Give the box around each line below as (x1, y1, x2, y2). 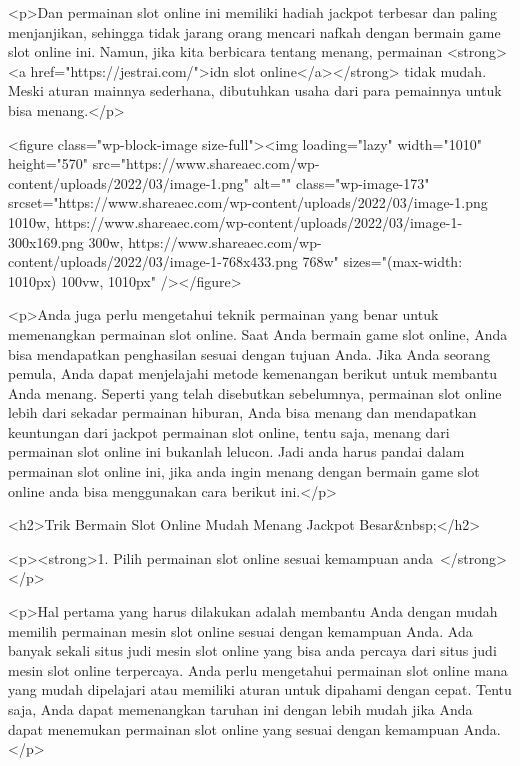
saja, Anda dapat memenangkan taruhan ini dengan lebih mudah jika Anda (8, 699, 473, 719)
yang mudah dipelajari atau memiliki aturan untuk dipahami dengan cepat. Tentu (8, 679, 512, 700)
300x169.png (8, 231, 84, 252)
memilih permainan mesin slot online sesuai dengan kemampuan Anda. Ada (8, 620, 473, 641)
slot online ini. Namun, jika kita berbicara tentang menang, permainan (8, 41, 443, 62)
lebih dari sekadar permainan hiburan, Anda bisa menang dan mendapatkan (8, 402, 477, 423)
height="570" (8, 153, 89, 174)
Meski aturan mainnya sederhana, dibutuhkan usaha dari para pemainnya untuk (8, 80, 502, 101)
